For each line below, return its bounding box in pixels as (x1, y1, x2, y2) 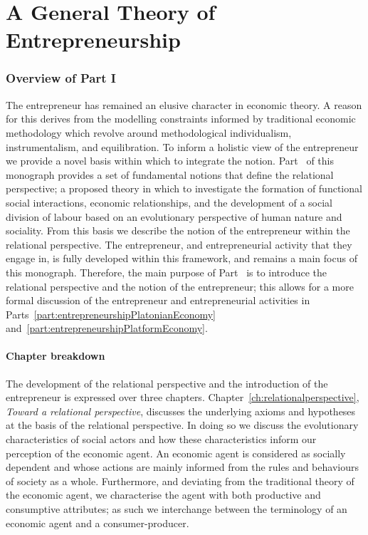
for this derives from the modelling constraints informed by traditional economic (6, 111, 356, 126)
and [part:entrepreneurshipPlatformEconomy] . (6, 321, 208, 336)
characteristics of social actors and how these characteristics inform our (6, 432, 317, 447)
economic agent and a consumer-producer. (6, 515, 189, 530)
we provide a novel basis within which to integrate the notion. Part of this (6, 153, 334, 168)
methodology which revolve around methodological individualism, (6, 125, 292, 140)
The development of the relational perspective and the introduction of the (6, 375, 328, 390)
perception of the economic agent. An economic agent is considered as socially (6, 445, 346, 460)
